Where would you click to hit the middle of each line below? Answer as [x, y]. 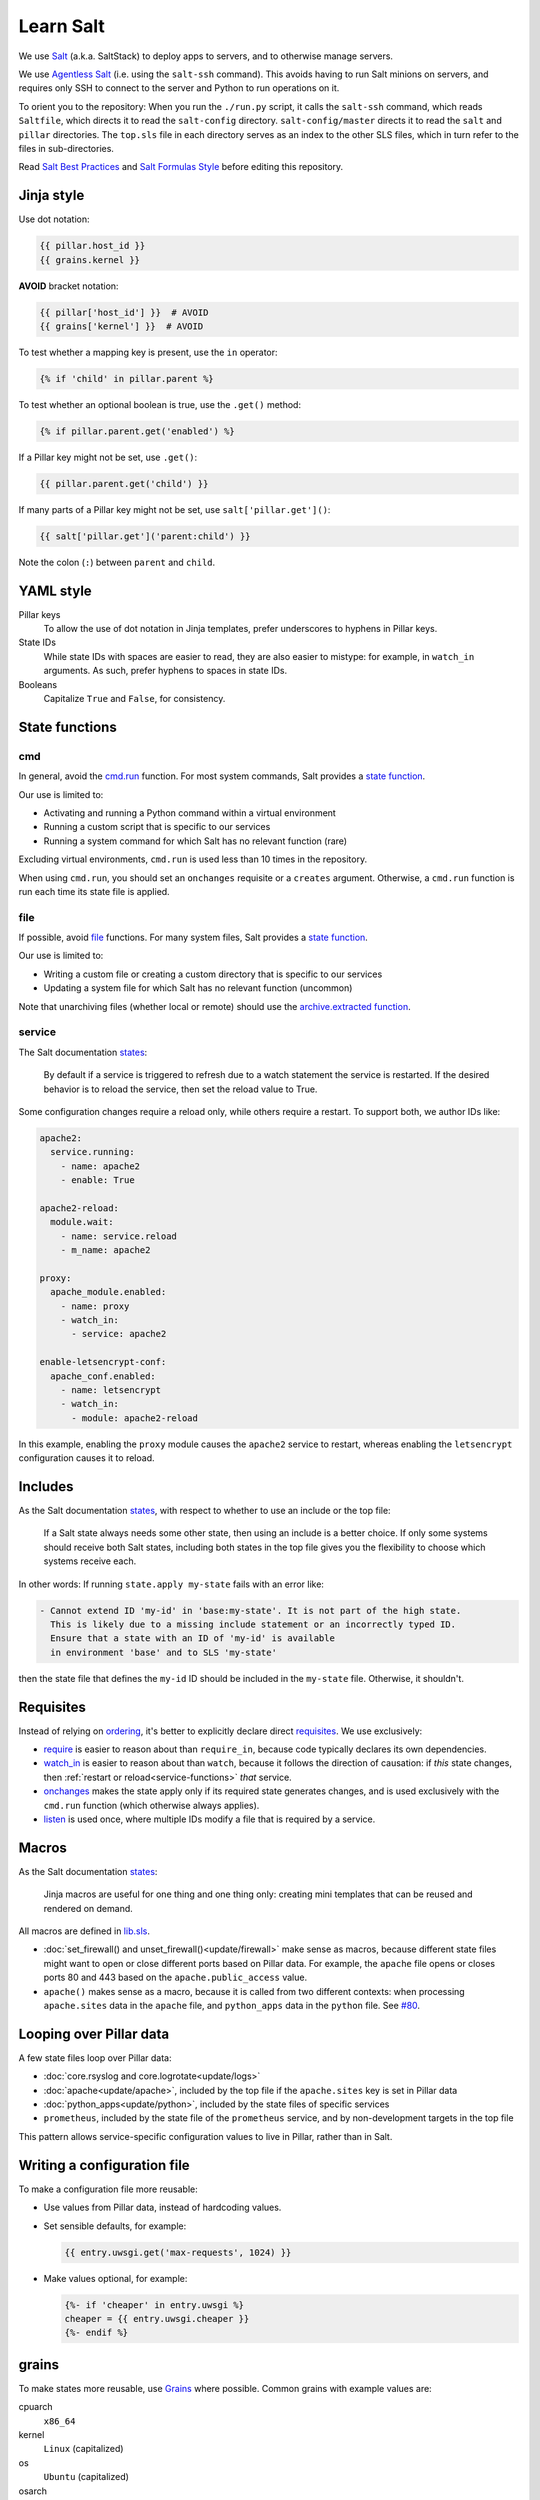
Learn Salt [61, 26]
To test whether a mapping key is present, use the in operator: [148, 352]
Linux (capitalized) [83, 2449]
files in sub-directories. [66, 148]
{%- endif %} [96, 2333]
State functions [67, 726]
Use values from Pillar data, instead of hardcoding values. [162, 2207]
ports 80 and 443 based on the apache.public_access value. [175, 1977]
